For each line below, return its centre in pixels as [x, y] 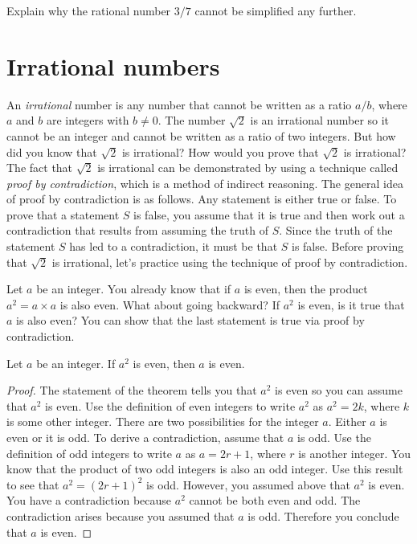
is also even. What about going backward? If [170, 304]
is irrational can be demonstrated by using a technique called [248, 168]
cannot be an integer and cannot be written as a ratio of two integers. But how [201, 135]
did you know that [52, 151]
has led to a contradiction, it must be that [174, 246]
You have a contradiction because [89, 500]
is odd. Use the [334, 437]
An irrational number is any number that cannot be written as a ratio [179, 104]
